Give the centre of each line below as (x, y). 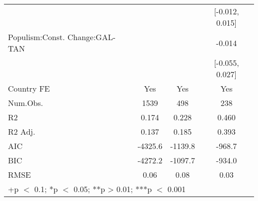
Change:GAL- (91, 37)
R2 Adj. (22, 131)
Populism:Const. (36, 37)
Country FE (29, 88)
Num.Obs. (26, 103)
